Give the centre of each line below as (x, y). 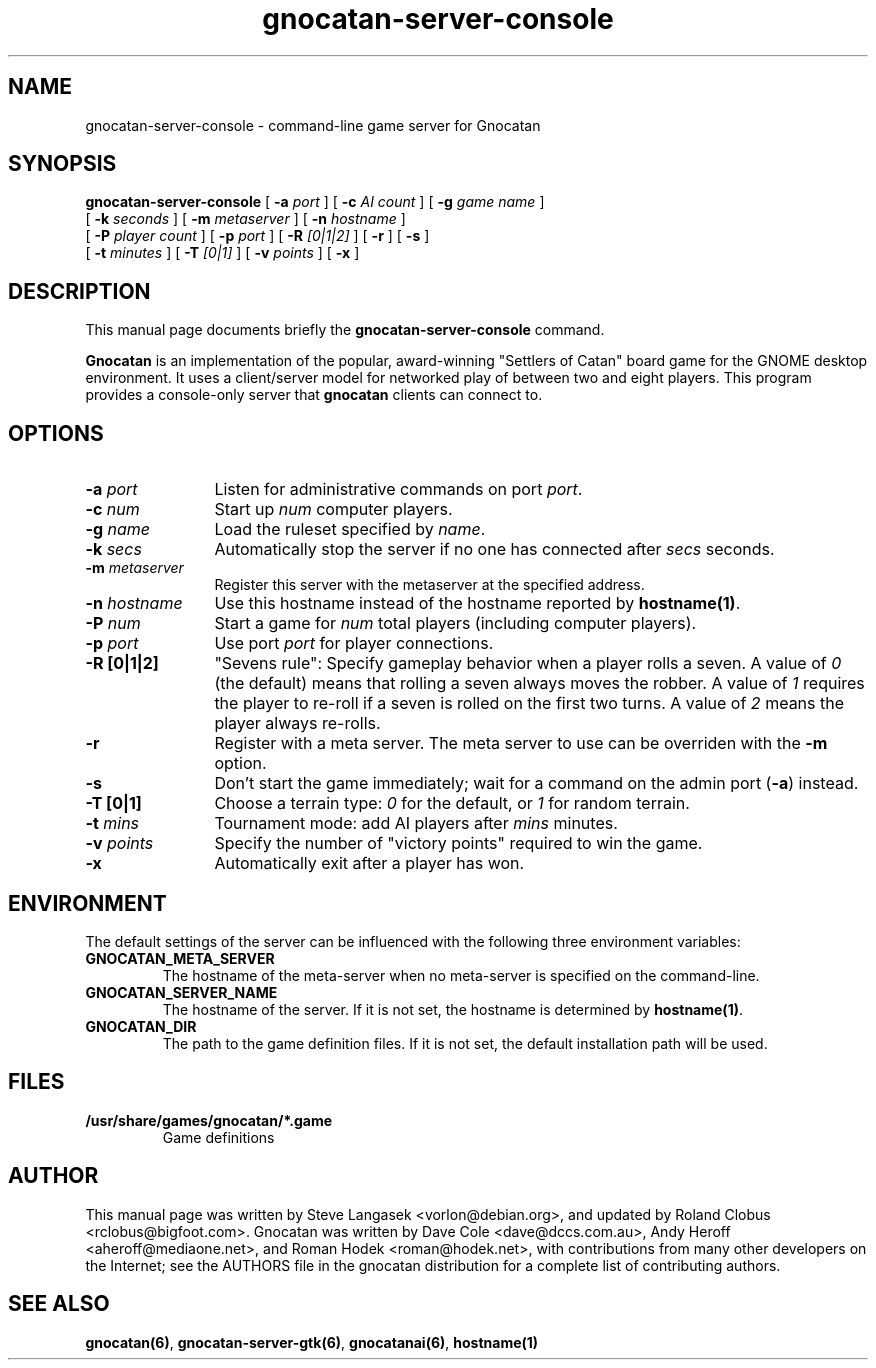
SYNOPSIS (62, 164)
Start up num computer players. (333, 509)
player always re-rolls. (297, 723)
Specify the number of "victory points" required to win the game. (458, 843)
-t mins (112, 823)
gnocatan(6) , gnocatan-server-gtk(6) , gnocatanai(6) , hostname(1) (312, 1342)
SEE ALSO (59, 1304)
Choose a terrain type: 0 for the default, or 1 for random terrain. (452, 803)
